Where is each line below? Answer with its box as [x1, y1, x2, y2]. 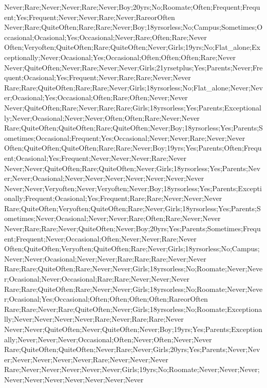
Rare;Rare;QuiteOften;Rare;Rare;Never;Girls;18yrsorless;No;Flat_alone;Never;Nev [4, 82, 263, 93]
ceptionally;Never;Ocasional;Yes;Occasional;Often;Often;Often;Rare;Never [4, 51, 236, 62]
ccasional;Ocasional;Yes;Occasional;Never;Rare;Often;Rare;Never [4, 31, 207, 42]
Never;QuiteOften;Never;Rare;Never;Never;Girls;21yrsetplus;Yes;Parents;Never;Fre [4, 62, 263, 72]
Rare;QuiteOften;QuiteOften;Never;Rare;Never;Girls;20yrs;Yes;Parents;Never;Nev [4, 344, 260, 355]
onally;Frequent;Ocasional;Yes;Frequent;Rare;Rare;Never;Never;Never [4, 193, 222, 204]
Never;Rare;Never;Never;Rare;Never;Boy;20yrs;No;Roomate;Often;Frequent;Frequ [4, 2, 260, 12]
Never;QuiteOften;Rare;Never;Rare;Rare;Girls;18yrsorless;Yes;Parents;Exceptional [4, 102, 261, 113]
